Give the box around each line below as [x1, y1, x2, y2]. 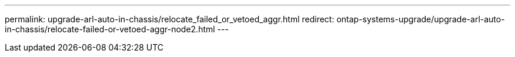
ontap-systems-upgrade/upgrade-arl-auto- [336, 14, 505, 24]
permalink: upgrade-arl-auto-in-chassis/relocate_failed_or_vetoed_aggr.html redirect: [5, 14, 335, 24]
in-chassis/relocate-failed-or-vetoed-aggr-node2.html [5, 24, 215, 34]
